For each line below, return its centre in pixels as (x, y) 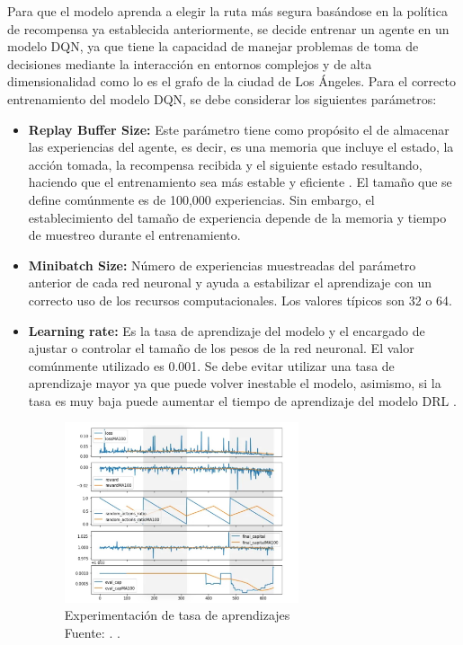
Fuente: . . (92, 633)
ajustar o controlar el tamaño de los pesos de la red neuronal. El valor (221, 348)
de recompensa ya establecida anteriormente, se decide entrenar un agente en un (228, 28)
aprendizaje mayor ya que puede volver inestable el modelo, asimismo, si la (235, 383)
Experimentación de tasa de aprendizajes (177, 615)
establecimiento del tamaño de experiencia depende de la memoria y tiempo (237, 217)
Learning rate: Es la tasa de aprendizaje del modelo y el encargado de (227, 330)
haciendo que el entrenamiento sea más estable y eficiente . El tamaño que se (240, 182)
